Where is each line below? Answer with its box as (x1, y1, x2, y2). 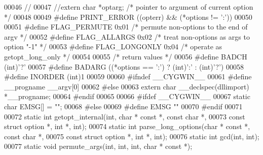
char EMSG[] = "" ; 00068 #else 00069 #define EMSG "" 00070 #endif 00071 (4, 101, 243, 111)
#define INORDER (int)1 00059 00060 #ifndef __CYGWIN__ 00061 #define (4, 71, 252, 82)
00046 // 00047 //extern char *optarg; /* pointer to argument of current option (4, 2, 253, 12)
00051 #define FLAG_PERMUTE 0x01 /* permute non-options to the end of (4, 21, 248, 32)
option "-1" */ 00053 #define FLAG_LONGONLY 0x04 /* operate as (4, 41, 222, 52)
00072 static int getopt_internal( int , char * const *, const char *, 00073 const (4, 111, 245, 121)
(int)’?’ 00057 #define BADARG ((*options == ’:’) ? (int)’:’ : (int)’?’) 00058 (4, 61, 244, 72)
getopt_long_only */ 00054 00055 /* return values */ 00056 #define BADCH (4, 51, 247, 61)
